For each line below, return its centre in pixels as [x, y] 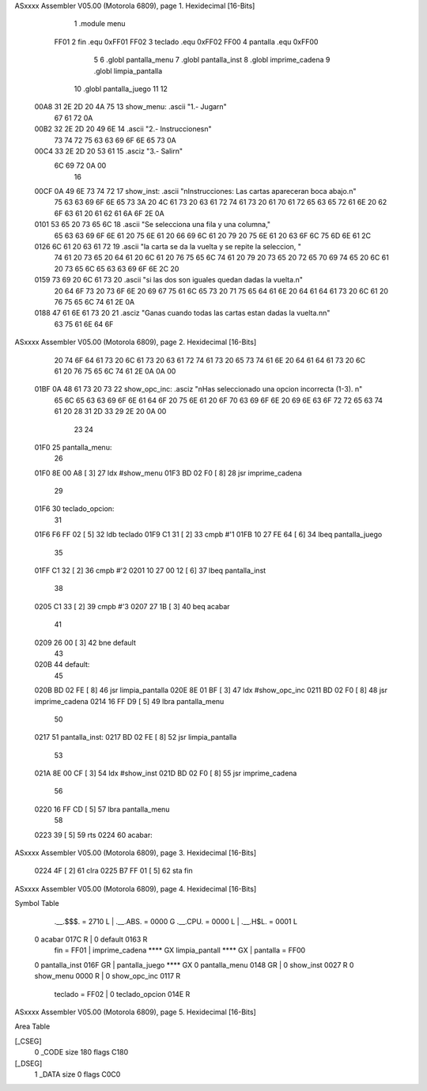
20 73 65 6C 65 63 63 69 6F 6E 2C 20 [117, 268]
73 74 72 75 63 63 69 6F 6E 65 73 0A [115, 140]
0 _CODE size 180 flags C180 [81, 1052]
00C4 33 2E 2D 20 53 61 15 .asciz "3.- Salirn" [109, 151]
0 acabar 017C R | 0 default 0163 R [91, 939]
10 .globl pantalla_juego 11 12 [121, 89]
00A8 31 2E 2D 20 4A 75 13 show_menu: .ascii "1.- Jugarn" [130, 107]
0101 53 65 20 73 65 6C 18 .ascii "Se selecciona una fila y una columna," [153, 225]
